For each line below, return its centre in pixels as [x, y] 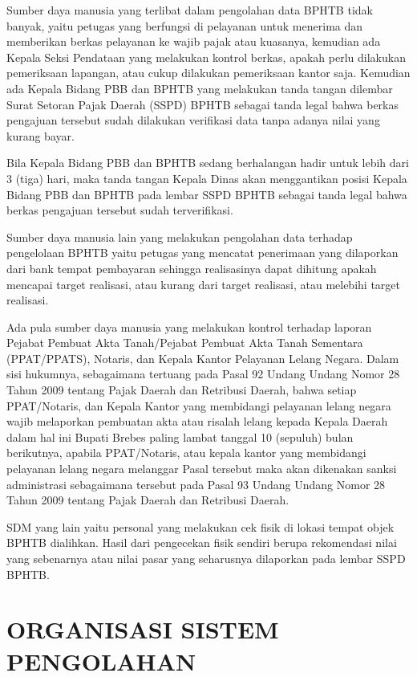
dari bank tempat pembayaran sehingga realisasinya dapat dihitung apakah [192, 268]
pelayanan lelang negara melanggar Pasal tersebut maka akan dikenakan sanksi [202, 469]
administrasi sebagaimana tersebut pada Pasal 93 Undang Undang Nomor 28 [196, 484]
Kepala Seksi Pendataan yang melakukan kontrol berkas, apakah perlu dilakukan [206, 57]
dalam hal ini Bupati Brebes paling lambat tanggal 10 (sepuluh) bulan [180, 436]
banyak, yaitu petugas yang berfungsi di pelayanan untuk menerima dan [185, 25]
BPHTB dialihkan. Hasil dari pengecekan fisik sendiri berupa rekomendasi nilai [202, 542]
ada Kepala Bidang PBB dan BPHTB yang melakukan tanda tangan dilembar [200, 88]
